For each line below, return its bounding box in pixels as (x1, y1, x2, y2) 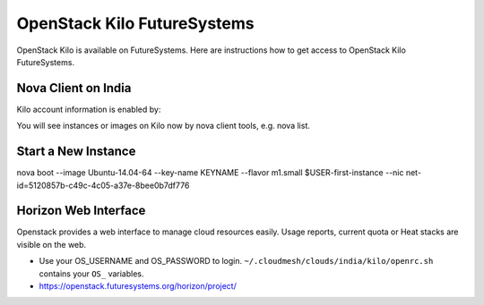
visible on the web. (16, 239, 87, 250)
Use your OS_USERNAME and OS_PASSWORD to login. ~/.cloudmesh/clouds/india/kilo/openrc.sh (39, 256, 434, 267)
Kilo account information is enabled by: (16, 104, 161, 114)
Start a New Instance (16, 144, 136, 159)
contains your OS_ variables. (39, 268, 144, 279)
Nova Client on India (16, 80, 132, 96)
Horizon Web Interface (16, 203, 146, 218)
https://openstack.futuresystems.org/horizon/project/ (39, 281, 237, 291)
